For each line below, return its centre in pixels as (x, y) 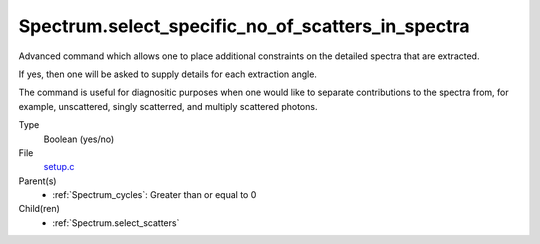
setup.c (59, 167)
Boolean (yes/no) (79, 139)
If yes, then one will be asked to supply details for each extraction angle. (167, 74)
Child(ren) (39, 209)
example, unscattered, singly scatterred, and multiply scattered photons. (168, 106)
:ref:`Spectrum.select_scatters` (116, 222)
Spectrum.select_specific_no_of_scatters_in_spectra (244, 26)
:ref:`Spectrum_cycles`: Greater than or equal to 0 (154, 195)
